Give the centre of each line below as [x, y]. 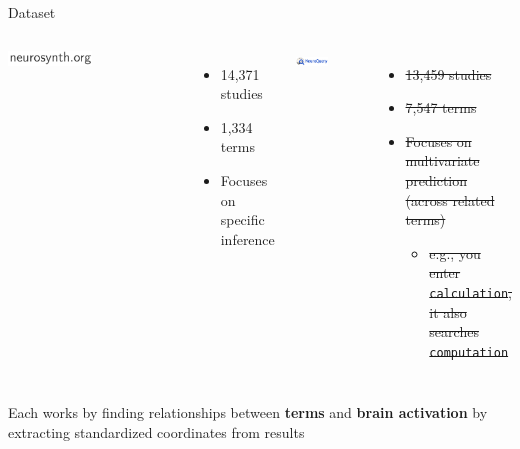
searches [454, 331]
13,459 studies [448, 73]
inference [247, 238]
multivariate [442, 160]
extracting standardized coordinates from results [156, 432]
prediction [436, 179]
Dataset [32, 12]
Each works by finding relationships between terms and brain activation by [248, 412]
